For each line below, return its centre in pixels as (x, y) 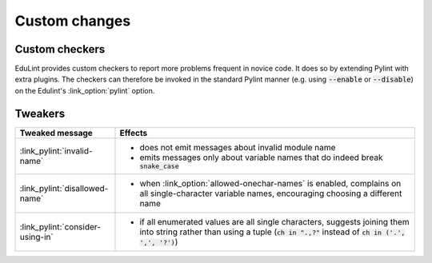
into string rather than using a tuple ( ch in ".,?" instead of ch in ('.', (272, 232)
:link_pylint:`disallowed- (64, 188)
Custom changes (73, 21)
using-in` (36, 237)
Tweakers (40, 113)
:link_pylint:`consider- (60, 226)
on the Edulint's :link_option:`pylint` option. (85, 90)
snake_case (159, 166)
